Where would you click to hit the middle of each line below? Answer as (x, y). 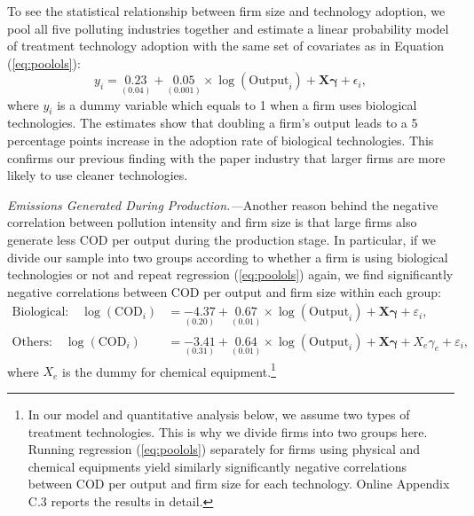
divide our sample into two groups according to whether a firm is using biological (228, 257)
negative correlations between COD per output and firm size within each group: (224, 291)
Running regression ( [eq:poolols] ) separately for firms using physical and (224, 449)
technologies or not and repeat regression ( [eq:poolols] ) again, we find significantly (230, 274)
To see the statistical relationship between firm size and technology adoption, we (226, 11)
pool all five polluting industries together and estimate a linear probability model (228, 28)
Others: (32, 342)
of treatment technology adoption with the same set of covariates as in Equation (226, 46)
